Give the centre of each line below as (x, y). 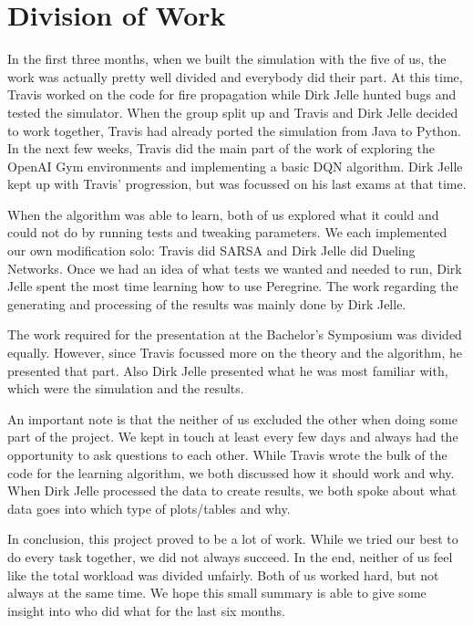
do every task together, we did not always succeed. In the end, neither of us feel (230, 556)
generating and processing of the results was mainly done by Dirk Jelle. (207, 303)
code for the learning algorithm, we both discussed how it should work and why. (231, 472)
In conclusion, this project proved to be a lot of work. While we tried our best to (233, 539)
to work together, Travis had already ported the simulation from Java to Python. (234, 130)
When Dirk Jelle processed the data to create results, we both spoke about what (232, 490)
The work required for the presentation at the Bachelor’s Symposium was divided (235, 334)
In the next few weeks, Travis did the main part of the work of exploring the (221, 148)
